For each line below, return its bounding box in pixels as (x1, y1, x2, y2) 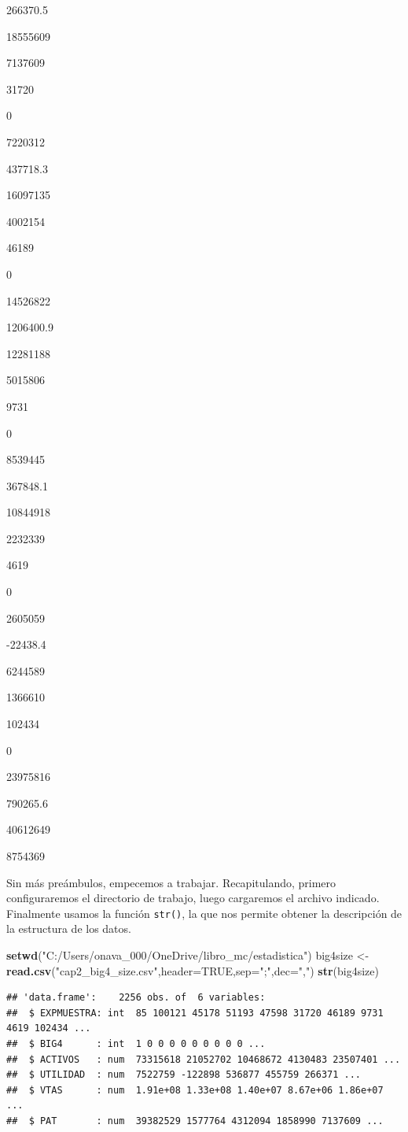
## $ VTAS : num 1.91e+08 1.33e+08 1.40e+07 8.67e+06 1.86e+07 (6, 1084, 384, 1096)
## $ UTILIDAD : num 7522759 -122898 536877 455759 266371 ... (6, 1069, 362, 1081)
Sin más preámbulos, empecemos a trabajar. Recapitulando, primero (6, 874, 336, 890)
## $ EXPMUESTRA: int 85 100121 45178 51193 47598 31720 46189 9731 (6, 1007, 384, 1019)
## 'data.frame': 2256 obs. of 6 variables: (6, 992, 266, 1004)
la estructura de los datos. (6, 920, 131, 937)
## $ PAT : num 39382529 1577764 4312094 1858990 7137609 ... (6, 1115, 384, 1126)
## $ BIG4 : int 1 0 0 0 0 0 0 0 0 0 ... (6, 1038, 266, 1049)
